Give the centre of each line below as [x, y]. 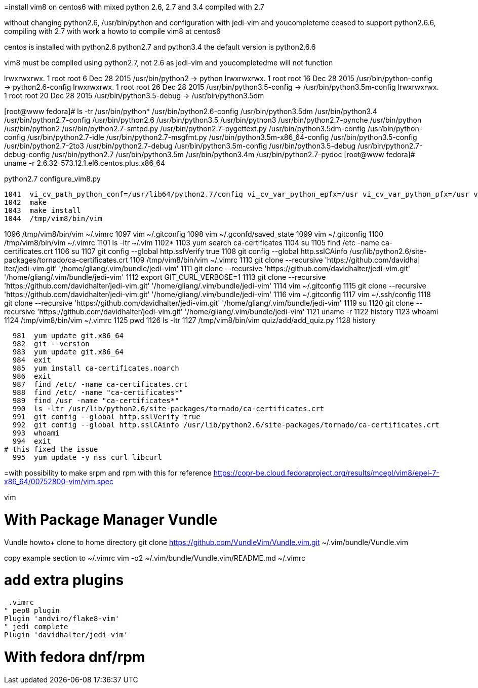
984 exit [32, 360]
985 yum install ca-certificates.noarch [96, 368]
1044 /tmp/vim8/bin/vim [53, 219]
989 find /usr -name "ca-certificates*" [96, 401]
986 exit [32, 376]
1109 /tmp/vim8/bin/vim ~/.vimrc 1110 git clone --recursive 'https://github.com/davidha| [275, 260]
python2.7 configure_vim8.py [52, 179]
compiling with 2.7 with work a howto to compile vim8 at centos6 [112, 31]
